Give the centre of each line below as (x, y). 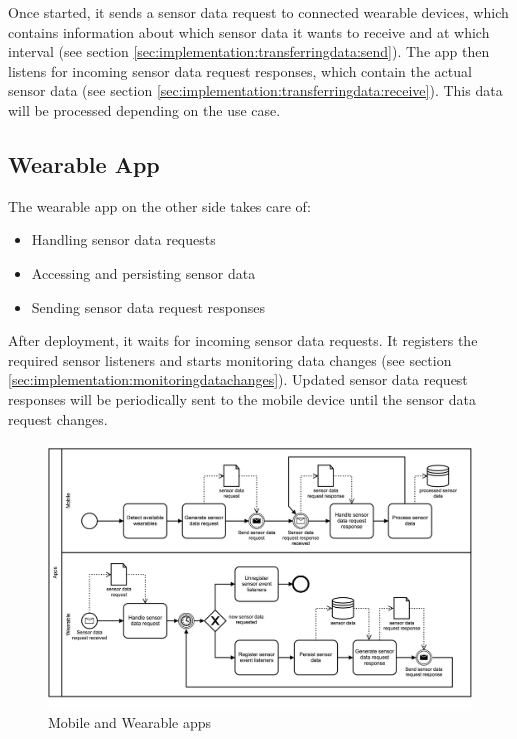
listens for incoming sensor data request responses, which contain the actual (240, 70)
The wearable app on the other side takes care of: (159, 205)
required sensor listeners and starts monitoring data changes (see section (230, 359)
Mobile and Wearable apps (130, 722)
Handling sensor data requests (123, 239)
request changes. (58, 418)
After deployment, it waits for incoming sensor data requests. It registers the (243, 340)
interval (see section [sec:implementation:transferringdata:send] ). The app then (249, 51)
